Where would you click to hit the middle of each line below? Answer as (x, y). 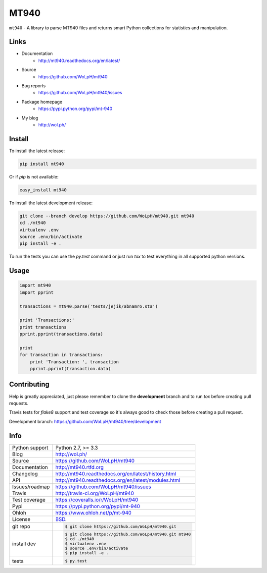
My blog (30, 118)
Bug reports (34, 86)
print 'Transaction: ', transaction (74, 362)
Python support (30, 448)
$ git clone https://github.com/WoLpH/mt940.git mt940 (128, 535)
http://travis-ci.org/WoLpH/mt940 (95, 493)
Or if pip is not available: (34, 176)
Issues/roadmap (31, 487)
